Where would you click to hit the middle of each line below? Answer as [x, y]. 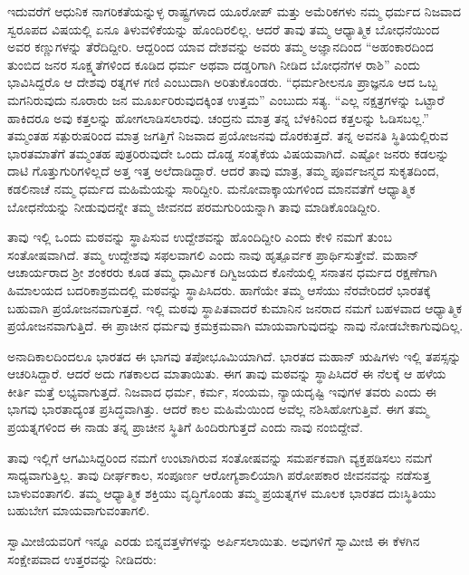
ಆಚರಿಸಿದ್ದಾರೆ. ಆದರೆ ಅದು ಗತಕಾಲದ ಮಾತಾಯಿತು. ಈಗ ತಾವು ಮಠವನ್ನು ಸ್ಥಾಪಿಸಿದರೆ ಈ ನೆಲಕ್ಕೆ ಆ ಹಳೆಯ [227, 374]
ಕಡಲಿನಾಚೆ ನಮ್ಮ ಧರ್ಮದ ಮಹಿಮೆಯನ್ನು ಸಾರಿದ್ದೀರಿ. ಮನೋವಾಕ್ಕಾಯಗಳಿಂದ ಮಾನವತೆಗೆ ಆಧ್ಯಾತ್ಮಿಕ [211, 188]
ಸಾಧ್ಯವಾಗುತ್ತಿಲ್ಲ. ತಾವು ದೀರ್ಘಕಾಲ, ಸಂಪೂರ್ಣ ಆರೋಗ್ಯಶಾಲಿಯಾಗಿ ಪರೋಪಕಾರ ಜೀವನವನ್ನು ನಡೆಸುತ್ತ [219, 475]
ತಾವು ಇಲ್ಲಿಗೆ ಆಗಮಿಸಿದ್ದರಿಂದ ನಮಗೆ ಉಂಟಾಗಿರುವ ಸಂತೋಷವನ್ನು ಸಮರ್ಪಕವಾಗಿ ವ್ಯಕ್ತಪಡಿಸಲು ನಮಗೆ [220, 457]
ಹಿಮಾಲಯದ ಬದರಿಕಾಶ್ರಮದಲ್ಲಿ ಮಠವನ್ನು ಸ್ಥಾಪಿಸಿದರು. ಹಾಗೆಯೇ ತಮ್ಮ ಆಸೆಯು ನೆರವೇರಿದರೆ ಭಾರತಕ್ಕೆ [219, 289]
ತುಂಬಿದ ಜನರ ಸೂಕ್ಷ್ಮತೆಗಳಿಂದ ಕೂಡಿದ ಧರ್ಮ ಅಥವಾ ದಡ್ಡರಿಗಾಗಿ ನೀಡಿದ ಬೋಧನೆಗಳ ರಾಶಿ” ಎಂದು [214, 64]
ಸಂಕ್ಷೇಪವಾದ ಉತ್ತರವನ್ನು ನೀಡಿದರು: [82, 558]
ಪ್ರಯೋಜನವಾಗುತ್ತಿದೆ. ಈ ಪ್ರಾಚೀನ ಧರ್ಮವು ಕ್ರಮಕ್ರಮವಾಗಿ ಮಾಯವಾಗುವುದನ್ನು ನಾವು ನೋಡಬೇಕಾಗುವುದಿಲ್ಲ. [235, 326]
